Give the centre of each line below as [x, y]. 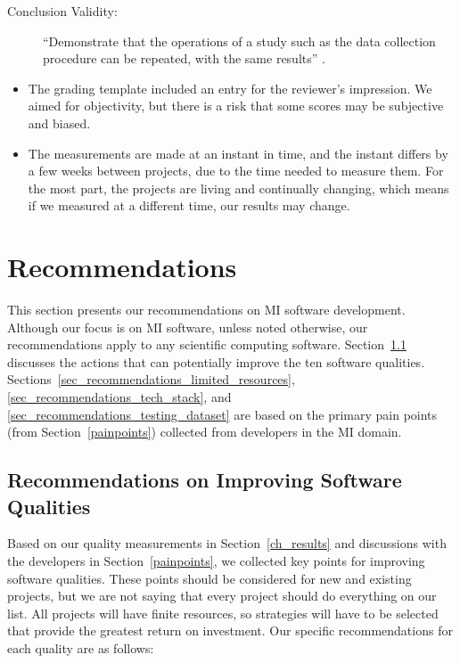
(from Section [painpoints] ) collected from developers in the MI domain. [205, 432]
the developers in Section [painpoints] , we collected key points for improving [216, 561]
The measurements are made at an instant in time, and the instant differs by [238, 153]
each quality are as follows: [81, 647]
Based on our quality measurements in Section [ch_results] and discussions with [227, 543]
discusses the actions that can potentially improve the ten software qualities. [216, 361]
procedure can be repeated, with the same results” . [184, 58]
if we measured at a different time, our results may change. [189, 205]
